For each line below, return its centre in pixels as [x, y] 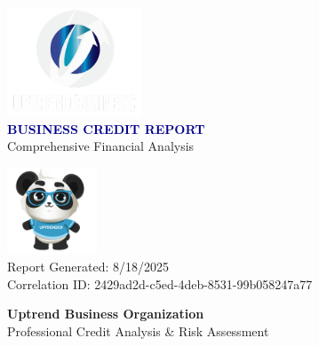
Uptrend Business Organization [106, 314]
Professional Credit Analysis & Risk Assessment [138, 331]
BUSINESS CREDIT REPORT [106, 128]
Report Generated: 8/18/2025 [88, 267]
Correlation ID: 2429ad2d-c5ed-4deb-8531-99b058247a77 [160, 283]
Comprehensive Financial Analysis [101, 146]
